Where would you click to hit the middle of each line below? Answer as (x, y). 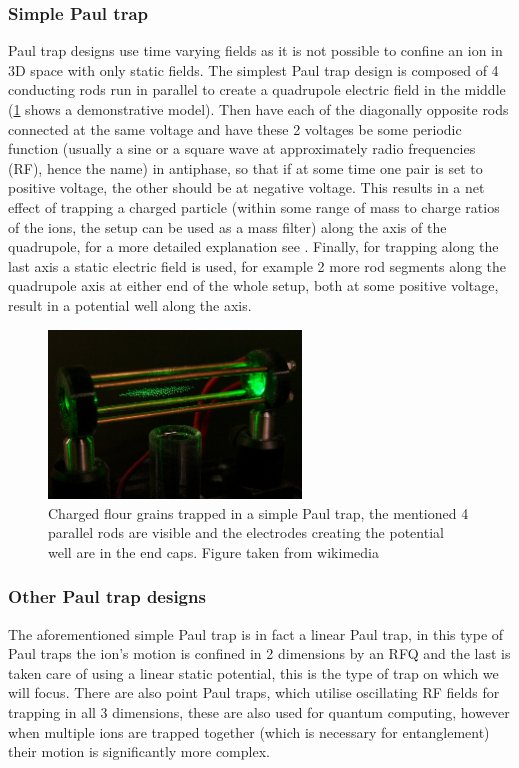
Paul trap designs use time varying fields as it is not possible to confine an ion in (255, 50)
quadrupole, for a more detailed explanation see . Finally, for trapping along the (253, 246)
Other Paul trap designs (107, 596)
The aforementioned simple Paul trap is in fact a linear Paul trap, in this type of (256, 633)
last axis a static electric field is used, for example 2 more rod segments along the (257, 265)
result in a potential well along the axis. (130, 304)
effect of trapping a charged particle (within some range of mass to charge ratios (254, 206)
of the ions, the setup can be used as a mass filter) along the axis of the (227, 226)
